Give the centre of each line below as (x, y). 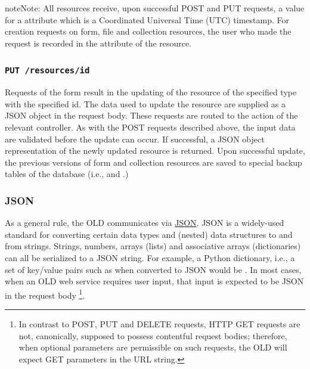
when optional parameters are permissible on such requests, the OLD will (153, 347)
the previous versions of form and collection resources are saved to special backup (154, 162)
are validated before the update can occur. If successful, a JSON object (135, 139)
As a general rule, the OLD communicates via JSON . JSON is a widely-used (145, 223)
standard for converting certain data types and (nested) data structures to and (149, 234)
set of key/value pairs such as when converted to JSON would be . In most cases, (153, 269)
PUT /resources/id (47, 71)
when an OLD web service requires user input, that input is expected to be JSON (154, 281)
